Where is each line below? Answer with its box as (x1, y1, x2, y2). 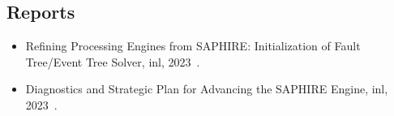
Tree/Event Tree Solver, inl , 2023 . (25, 53, 200, 70)
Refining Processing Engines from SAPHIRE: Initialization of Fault (25, 37, 361, 54)
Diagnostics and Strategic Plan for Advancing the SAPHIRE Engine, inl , (25, 80, 388, 97)
